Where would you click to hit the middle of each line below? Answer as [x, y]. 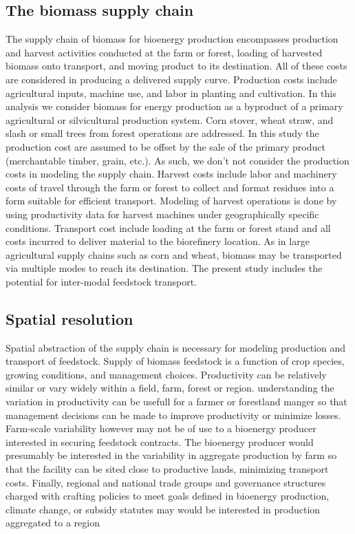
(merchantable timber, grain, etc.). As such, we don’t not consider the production [177, 160]
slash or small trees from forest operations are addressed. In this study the [162, 133]
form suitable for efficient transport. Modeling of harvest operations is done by [171, 201]
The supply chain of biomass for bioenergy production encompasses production [172, 39]
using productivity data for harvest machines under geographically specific [162, 214]
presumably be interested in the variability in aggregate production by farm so [171, 455]
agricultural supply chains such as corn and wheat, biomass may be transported [174, 254]
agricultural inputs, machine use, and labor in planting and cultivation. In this [171, 93]
